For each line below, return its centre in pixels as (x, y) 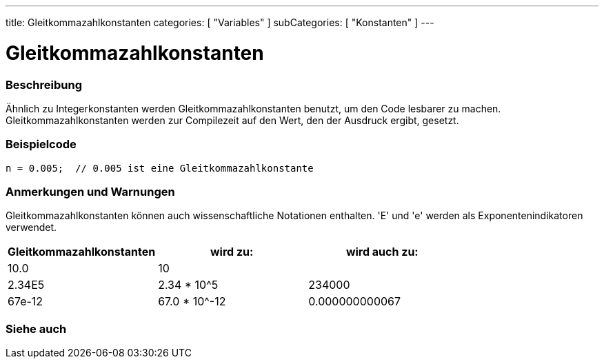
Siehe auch (36, 328)
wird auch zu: (382, 252)
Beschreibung (44, 84)
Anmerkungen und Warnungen (90, 192)
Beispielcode (41, 144)
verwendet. (31, 228)
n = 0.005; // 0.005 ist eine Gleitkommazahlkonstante (160, 168)
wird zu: (232, 252)
